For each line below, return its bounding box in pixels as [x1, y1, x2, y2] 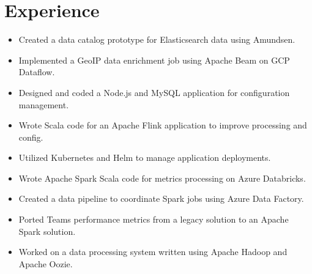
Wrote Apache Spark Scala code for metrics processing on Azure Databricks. [18, 171, 306, 184]
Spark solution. [18, 224, 76, 237]
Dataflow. [18, 65, 55, 78]
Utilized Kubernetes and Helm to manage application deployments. [18, 151, 271, 164]
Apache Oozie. [18, 257, 73, 270]
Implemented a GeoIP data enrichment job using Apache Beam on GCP [18, 53, 290, 66]
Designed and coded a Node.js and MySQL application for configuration [18, 86, 290, 98]
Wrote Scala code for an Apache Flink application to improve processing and [18, 119, 307, 131]
